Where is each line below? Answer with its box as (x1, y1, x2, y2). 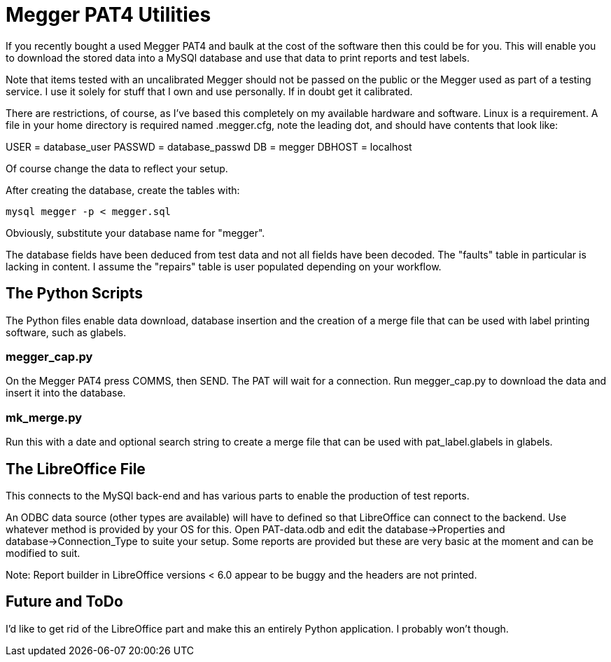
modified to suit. (6, 546, 80, 559)
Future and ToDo (6, 593, 123, 611)
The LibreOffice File (6, 460, 146, 478)
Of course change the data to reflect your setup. (6, 162, 228, 174)
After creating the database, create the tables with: (6, 184, 240, 196)
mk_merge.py (6, 410, 83, 425)
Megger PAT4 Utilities (6, 3, 211, 27)
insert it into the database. (6, 387, 126, 399)
